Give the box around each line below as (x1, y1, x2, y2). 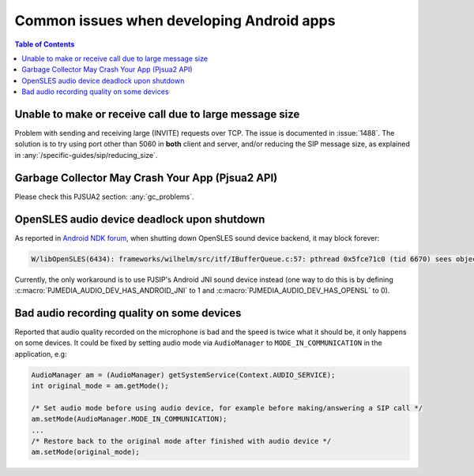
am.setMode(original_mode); (31, 448, 140, 457)
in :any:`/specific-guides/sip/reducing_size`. (14, 150, 158, 159)
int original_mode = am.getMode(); (31, 381, 169, 391)
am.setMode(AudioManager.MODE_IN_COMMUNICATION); (31, 414, 228, 424)
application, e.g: (14, 349, 67, 358)
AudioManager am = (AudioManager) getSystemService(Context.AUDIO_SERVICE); (31, 370, 336, 379)
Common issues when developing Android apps (14, 12, 336, 29)
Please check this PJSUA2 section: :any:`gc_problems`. (14, 192, 194, 201)
